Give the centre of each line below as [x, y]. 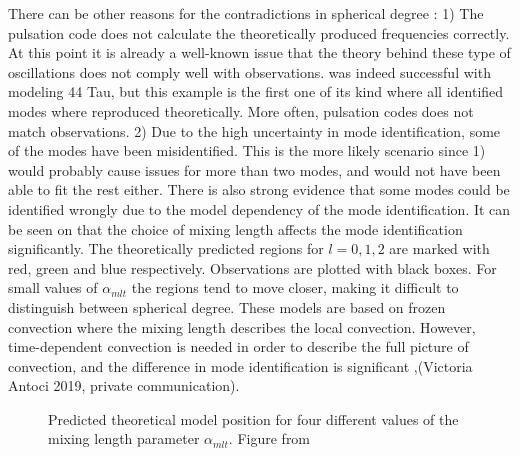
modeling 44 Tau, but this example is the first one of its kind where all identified [256, 91]
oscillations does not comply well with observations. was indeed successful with [249, 71]
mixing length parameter [124, 438]
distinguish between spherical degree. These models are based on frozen [227, 306]
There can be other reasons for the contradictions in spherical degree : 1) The [246, 13]
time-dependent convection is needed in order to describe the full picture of [238, 346]
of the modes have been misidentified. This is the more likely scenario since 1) [247, 150]
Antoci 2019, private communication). [124, 385]
